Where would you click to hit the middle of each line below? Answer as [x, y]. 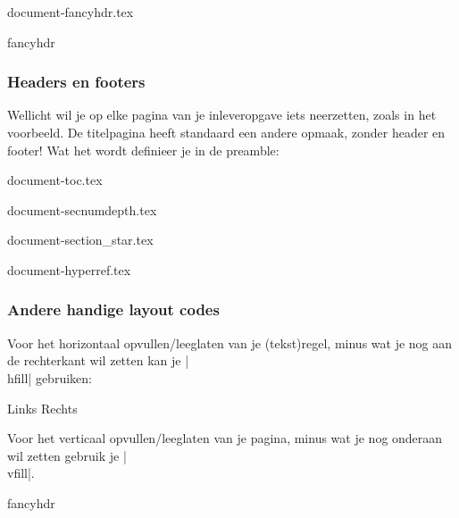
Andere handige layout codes [113, 309]
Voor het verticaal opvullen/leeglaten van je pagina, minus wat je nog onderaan [225, 438]
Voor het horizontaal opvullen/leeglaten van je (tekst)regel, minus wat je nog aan [230, 343]
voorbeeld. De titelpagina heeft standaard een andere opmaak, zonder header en [226, 132]
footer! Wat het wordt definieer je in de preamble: [143, 150]
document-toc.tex [55, 180]
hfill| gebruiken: [50, 377]
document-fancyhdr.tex [71, 12]
